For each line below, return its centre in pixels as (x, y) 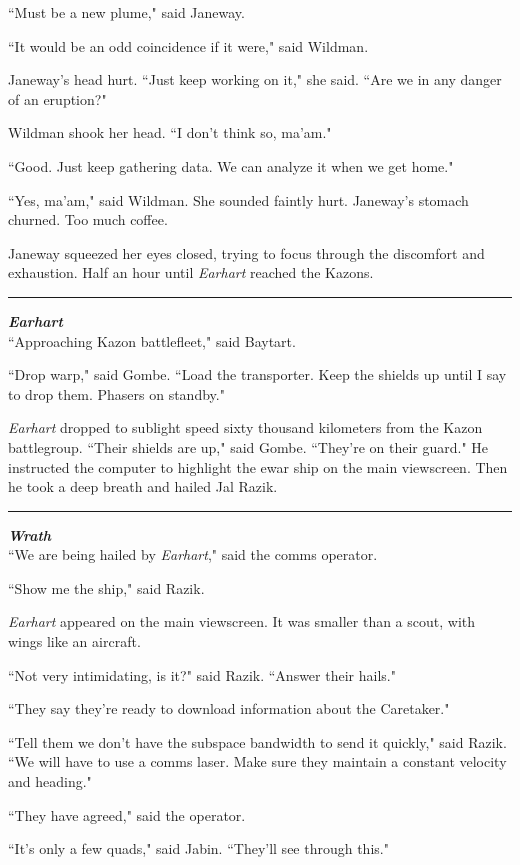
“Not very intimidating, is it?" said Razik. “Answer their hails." (202, 674)
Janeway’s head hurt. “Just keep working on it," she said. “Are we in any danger (255, 79)
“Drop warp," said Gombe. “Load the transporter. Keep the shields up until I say (257, 374)
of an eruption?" (57, 98)
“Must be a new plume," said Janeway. (126, 12)
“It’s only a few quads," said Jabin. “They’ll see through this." (198, 848)
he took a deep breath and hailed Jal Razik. (143, 486)
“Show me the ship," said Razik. (106, 587)
